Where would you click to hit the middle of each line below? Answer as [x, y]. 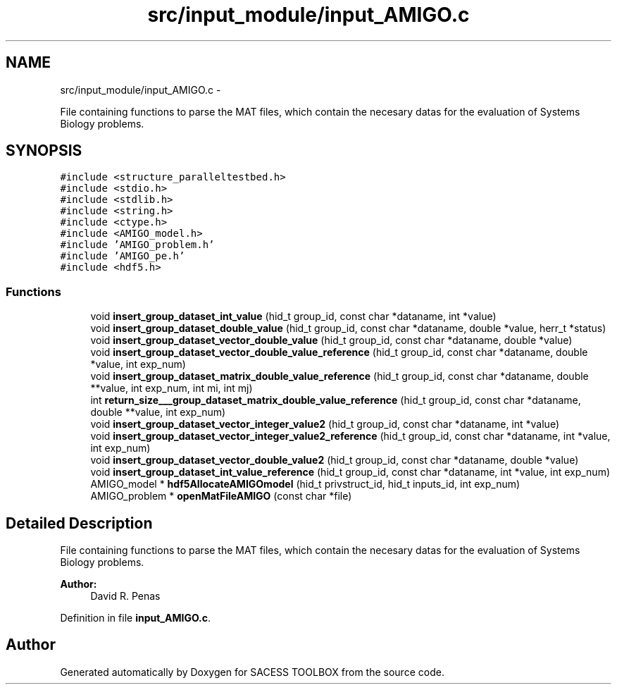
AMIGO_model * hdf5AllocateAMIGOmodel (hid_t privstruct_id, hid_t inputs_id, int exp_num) [305, 484]
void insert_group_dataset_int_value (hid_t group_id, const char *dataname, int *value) [293, 316]
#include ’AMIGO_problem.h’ [137, 245]
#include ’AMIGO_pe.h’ [123, 256]
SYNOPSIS [44, 151]
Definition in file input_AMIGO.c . [136, 618]
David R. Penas [125, 596]
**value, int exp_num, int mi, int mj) [172, 388]
